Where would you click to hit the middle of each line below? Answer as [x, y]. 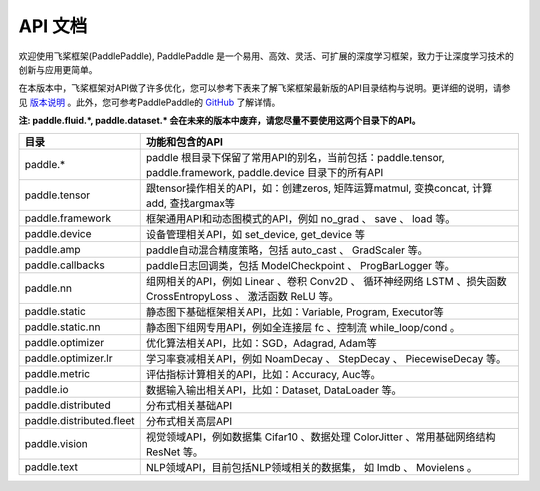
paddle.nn [48, 288]
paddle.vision [56, 443]
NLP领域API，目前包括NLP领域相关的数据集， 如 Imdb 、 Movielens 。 [311, 467]
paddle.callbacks [64, 265]
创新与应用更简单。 [58, 69]
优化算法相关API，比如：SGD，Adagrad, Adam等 [261, 343]
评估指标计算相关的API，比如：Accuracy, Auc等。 [263, 374]
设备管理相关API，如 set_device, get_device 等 [255, 234]
